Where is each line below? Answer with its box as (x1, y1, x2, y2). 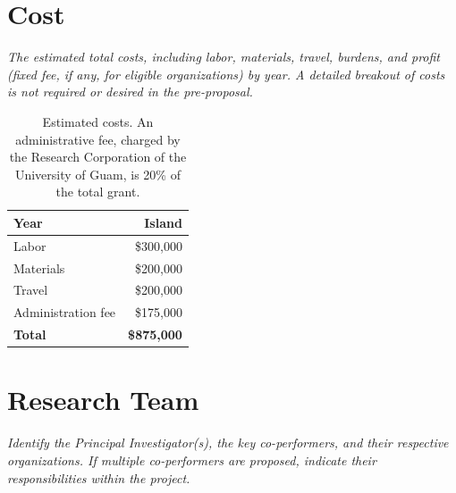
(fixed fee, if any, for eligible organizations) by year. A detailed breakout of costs (7, 64, 445, 83)
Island (144, 213, 182, 231)
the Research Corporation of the (9, 147, 187, 166)
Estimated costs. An (42, 112, 154, 130)
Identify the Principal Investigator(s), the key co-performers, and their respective (7, 433, 449, 452)
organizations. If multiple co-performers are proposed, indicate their (7, 450, 376, 469)
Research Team (7, 381, 199, 418)
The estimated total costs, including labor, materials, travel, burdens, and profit (7, 47, 440, 66)
